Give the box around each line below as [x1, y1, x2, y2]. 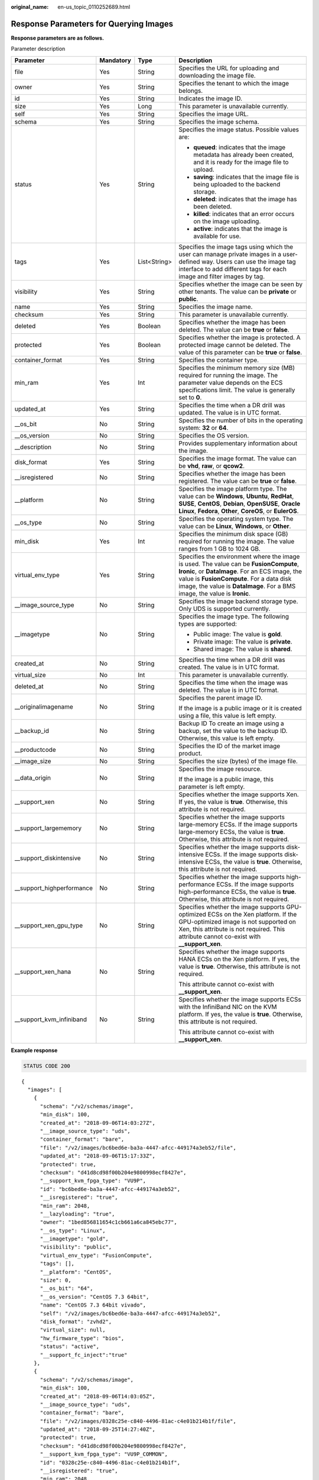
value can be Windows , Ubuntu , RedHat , [178, 492, 294, 500]
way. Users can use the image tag [201, 258, 297, 266]
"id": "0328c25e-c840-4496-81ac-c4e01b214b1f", [40, 1459, 180, 1466]
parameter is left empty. [178, 782, 245, 790]
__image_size [14, 757, 51, 765]
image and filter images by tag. [178, 272, 265, 281]
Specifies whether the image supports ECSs [178, 995, 301, 1003]
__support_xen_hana [14, 967, 71, 976]
